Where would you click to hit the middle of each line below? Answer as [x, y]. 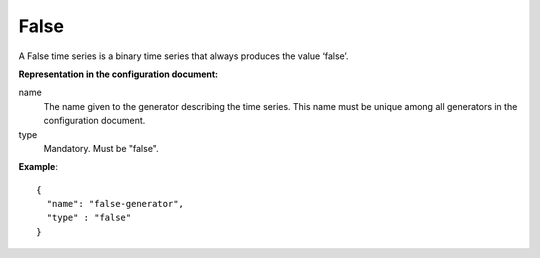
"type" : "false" [89, 218]
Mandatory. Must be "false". [101, 148]
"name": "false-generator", [115, 204]
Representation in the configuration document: [118, 74]
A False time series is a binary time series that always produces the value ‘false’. [183, 56]
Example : [38, 167]
